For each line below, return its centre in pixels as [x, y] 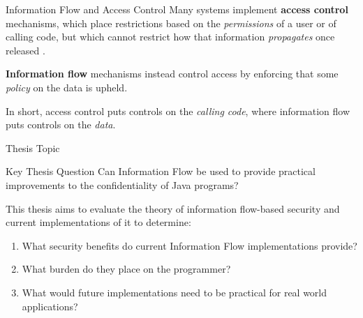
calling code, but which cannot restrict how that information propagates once [170, 37]
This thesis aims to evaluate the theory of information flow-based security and [173, 208]
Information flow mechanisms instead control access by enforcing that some [172, 74]
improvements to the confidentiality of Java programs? [122, 184]
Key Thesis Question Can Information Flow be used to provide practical [161, 171]
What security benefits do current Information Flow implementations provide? [190, 245]
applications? [50, 306]
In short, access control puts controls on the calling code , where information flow [178, 111]
